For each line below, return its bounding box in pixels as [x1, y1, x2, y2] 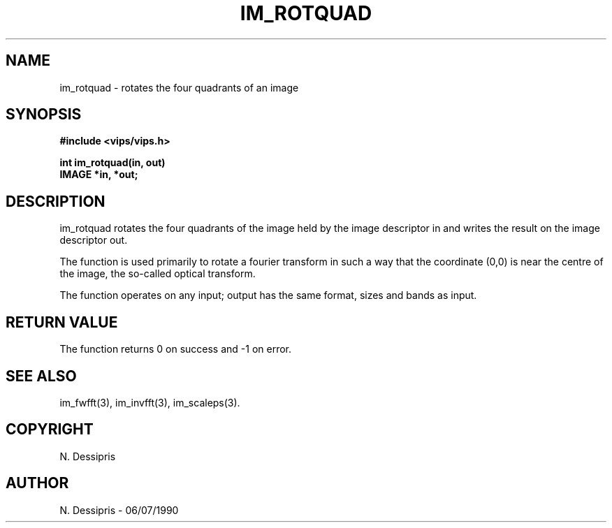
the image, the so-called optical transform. [59, 267, 256, 280]
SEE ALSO [6, 367, 77, 385]
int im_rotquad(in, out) [59, 156, 166, 169]
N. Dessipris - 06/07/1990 [59, 504, 179, 516]
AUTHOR [6, 474, 69, 492]
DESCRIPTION [6, 192, 105, 210]
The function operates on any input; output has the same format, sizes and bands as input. [59, 289, 477, 302]
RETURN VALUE [6, 313, 118, 331]
